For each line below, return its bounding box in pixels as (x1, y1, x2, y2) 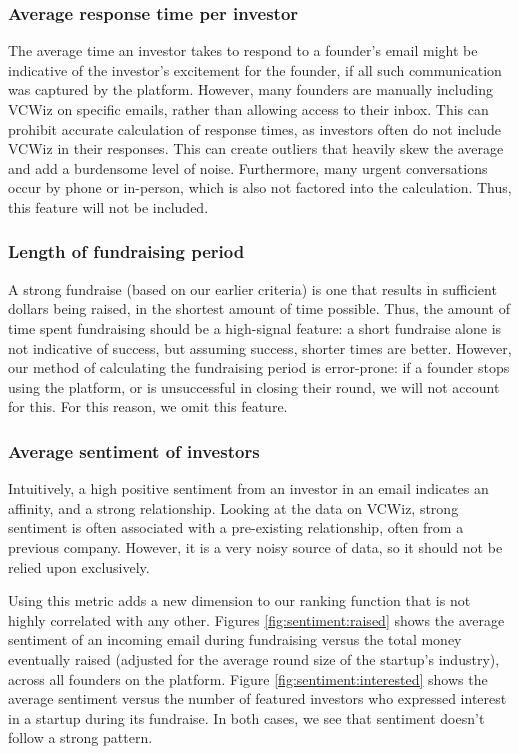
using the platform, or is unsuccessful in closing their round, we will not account (8, 376, 500, 397)
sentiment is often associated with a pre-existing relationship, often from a (8, 517, 464, 538)
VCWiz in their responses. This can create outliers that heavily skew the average (8, 138, 504, 159)
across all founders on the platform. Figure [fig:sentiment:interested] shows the (8, 668, 488, 689)
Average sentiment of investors (8, 438, 260, 463)
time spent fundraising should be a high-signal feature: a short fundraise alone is (8, 317, 502, 338)
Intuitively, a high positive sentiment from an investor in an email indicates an (8, 478, 489, 499)
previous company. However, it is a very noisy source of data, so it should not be (8, 536, 503, 557)
